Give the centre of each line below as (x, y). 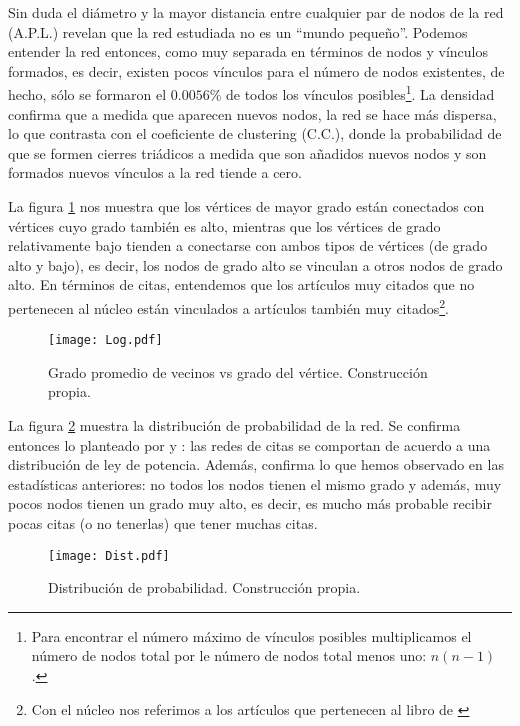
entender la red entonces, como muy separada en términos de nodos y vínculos (248, 51)
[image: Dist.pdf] (109, 555)
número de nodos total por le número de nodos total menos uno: (229, 655)
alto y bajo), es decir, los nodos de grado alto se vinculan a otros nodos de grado (255, 264)
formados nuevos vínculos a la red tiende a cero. (155, 172)
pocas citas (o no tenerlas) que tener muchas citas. (163, 523)
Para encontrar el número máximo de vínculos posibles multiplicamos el (251, 635)
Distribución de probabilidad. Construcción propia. (204, 587)
